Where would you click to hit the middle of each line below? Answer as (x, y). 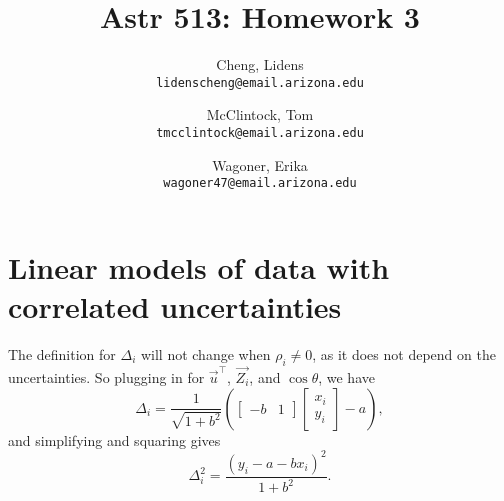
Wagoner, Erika (260, 164)
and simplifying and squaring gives (114, 439)
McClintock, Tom (260, 114)
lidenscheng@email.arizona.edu (260, 82)
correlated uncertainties (175, 306)
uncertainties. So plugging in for (106, 377)
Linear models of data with (199, 266)
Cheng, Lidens (260, 64)
